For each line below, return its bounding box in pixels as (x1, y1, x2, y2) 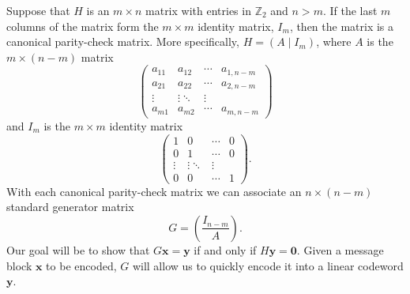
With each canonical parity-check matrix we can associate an (6, 183, 302, 199)
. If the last (322, 2, 378, 18)
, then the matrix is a (289, 17, 394, 34)
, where (316, 33, 352, 50)
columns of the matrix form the (6, 17, 159, 34)
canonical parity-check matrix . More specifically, (6, 33, 239, 50)
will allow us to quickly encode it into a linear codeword (132, 257, 404, 273)
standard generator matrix (6, 198, 134, 215)
